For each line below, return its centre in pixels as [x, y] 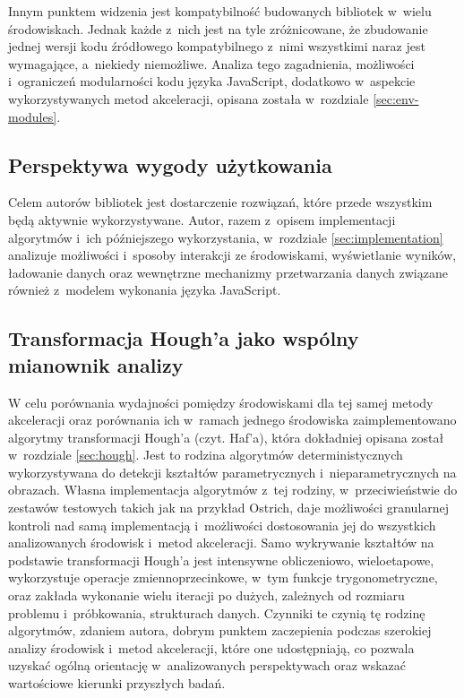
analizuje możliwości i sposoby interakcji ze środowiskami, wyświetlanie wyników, [232, 255]
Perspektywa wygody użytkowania [170, 164]
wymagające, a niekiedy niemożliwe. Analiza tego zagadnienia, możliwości [211, 63]
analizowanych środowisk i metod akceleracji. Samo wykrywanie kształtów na [221, 543]
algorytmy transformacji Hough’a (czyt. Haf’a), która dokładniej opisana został [226, 437]
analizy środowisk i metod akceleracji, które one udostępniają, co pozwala [211, 647]
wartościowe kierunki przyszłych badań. [117, 683]
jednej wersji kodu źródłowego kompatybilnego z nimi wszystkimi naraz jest [217, 46]
